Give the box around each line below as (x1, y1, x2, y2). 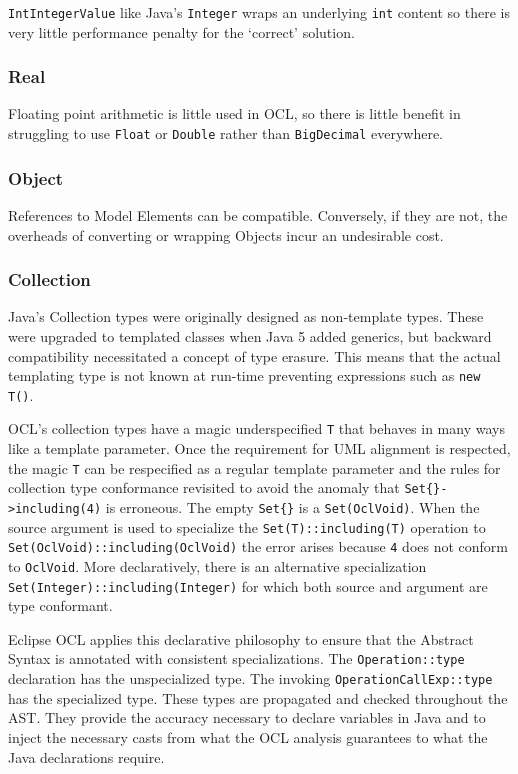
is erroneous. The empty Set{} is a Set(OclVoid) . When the (105, 497, 480, 517)
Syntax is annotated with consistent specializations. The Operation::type (8, 648, 465, 669)
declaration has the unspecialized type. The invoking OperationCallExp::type (8, 668, 493, 689)
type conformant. (8, 595, 113, 616)
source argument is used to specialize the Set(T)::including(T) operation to (8, 516, 486, 537)
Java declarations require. (8, 746, 165, 767)
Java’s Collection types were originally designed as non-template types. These (8, 306, 484, 327)
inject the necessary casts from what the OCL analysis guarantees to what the (8, 726, 488, 747)
